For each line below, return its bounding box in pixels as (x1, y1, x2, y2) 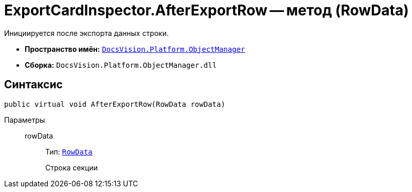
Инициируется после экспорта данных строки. (4, 28, 169, 37)
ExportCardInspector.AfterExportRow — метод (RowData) (4, 2, 409, 19)
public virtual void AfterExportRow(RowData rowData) (4, 100, 225, 108)
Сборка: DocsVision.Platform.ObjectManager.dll (25, 60, 217, 69)
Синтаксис (4, 78, 63, 91)
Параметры (4, 115, 45, 124)
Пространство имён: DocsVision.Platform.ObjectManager (25, 44, 245, 53)
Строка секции (45, 163, 98, 172)
